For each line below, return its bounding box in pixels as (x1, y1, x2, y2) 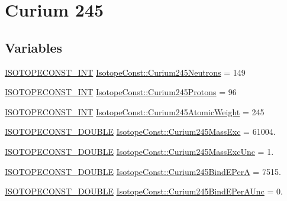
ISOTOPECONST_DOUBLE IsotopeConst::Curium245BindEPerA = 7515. (5, 165, 281, 177)
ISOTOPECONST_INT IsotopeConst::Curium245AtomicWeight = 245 (5, 105, 265, 118)
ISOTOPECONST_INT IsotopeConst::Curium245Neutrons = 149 (5, 66, 246, 78)
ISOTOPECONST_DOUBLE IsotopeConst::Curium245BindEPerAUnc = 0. (5, 185, 283, 197)
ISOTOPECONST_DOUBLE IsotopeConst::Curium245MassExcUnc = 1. (5, 145, 274, 157)
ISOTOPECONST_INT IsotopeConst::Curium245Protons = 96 (5, 86, 237, 98)
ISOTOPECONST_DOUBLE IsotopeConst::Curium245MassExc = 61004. (5, 125, 276, 138)
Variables (5, 38, 63, 56)
